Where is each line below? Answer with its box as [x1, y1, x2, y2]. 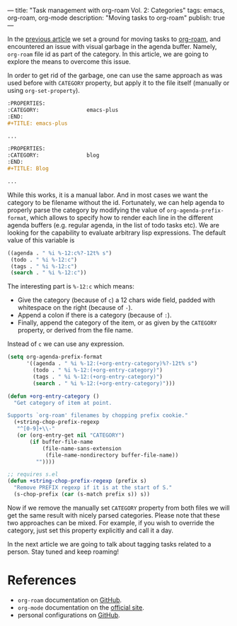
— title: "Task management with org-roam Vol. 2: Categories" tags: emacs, [7, 6, 225, 14]
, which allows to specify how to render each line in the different [25, 213, 214, 222]
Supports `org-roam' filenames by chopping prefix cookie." [7, 412, 189, 419]
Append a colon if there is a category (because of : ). [17, 311, 172, 320]
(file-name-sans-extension [42, 445, 122, 452]
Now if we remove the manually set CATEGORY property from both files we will [7, 503, 230, 512]
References [7, 572, 76, 588]
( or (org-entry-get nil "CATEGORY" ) [16, 432, 125, 439]
